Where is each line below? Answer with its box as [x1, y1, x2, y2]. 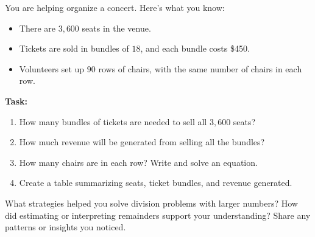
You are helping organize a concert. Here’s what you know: [5, 1, 225, 13]
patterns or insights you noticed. [5, 221, 126, 233]
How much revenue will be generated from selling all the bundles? [19, 136, 265, 148]
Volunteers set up [19, 62, 85, 75]
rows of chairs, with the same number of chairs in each [98, 62, 302, 75]
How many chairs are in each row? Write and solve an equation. [19, 156, 258, 168]
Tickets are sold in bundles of [19, 42, 129, 55]
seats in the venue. [82, 21, 151, 34]
